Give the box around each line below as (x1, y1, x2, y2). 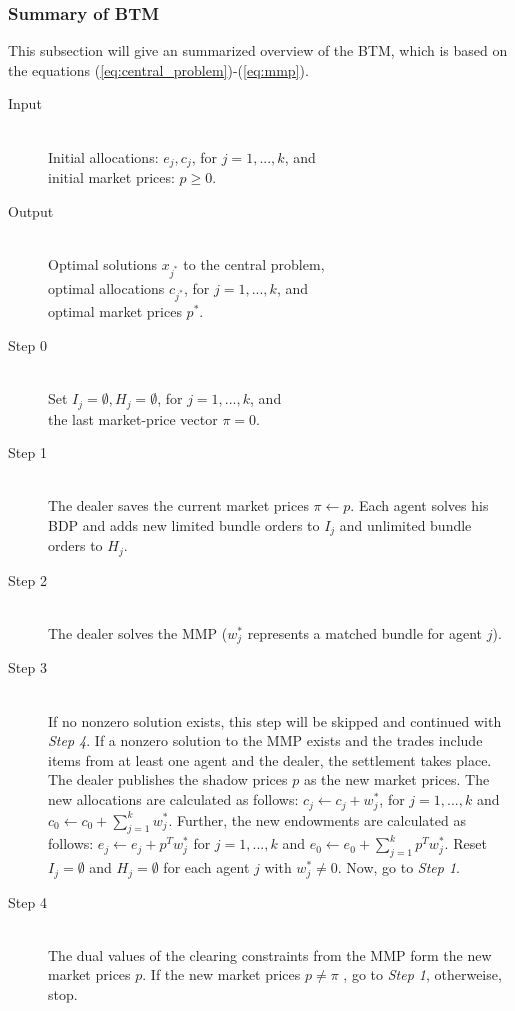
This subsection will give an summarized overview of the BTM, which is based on (8, 40, 508, 61)
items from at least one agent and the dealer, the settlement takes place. (48, 749, 492, 770)
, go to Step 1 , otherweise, (343, 964, 502, 985)
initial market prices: (48, 167, 175, 188)
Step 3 (8, 657, 47, 678)
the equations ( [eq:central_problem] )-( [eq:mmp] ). (8, 59, 309, 80)
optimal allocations (48, 277, 165, 298)
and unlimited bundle (339, 514, 472, 535)
